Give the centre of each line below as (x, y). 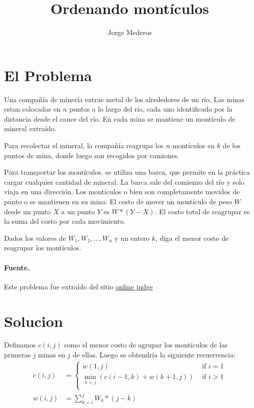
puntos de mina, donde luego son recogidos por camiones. (92, 155)
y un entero (132, 238)
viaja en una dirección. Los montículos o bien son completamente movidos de (122, 191)
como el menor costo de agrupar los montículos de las (146, 345)
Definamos (20, 345)
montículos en (193, 145)
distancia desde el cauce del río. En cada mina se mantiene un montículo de (120, 118)
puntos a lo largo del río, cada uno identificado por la (151, 109)
